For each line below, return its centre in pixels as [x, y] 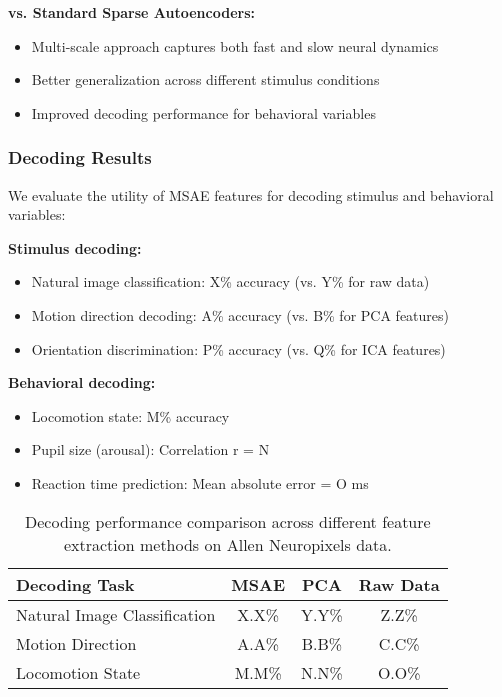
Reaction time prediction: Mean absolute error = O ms [200, 482]
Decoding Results [80, 157]
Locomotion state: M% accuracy [130, 415]
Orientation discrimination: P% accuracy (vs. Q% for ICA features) [238, 348]
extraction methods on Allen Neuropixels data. [227, 544]
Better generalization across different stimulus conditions [205, 79]
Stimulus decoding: [75, 247]
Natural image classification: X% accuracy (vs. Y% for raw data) [230, 281]
